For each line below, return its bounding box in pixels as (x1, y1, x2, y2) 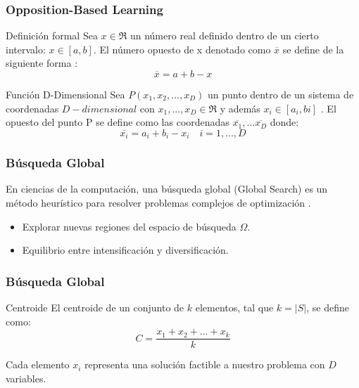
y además (220, 101, 260, 115)
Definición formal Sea (6, 28, 98, 43)
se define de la (282, 41, 344, 56)
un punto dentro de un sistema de (208, 87, 354, 101)
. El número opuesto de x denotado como (93, 41, 271, 56)
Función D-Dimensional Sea (6, 87, 125, 101)
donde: (270, 115, 299, 129)
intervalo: (6, 41, 46, 56)
